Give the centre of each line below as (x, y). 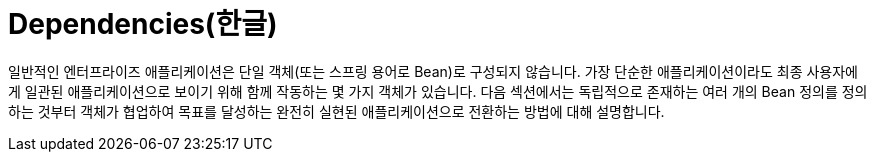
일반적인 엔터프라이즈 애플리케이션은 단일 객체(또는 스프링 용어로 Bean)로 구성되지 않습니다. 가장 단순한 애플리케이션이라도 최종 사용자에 (433, 71)
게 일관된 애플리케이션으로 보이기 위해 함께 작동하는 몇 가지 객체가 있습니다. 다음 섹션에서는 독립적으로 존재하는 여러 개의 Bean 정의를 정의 (438, 91)
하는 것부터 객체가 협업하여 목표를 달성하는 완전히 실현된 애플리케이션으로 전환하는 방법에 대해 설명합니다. (336, 111)
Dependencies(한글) (143, 24)
